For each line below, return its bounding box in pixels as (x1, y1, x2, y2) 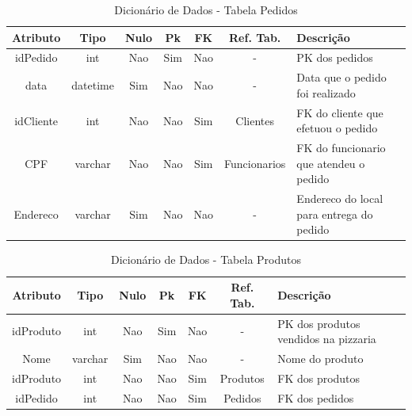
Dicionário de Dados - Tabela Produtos (110, 251, 301, 268)
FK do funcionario (296, 139, 386, 156)
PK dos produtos (277, 315, 360, 331)
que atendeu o (296, 155, 365, 171)
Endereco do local (296, 190, 383, 207)
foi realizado (296, 84, 356, 101)
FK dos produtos (277, 369, 360, 386)
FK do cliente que (296, 104, 383, 120)
